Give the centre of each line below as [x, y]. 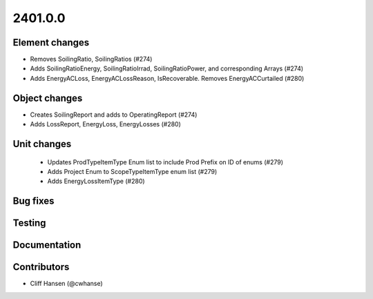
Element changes [51, 42]
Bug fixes [34, 201]
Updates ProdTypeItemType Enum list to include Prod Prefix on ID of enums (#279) [165, 162]
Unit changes [42, 144]
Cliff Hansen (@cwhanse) [66, 284]
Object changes [48, 98]
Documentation [47, 245]
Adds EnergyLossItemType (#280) [96, 181]
